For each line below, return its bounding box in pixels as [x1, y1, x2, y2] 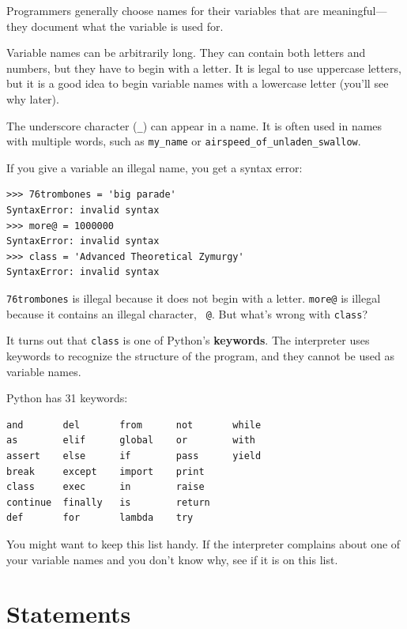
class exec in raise [6, 481, 205, 493]
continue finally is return [6, 496, 210, 508]
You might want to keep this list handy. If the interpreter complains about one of [6, 535, 401, 552]
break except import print [6, 465, 205, 477]
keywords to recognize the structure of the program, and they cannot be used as [6, 348, 394, 363]
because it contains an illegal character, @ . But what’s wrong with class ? [6, 305, 368, 322]
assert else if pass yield [6, 450, 262, 461]
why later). [6, 90, 59, 107]
